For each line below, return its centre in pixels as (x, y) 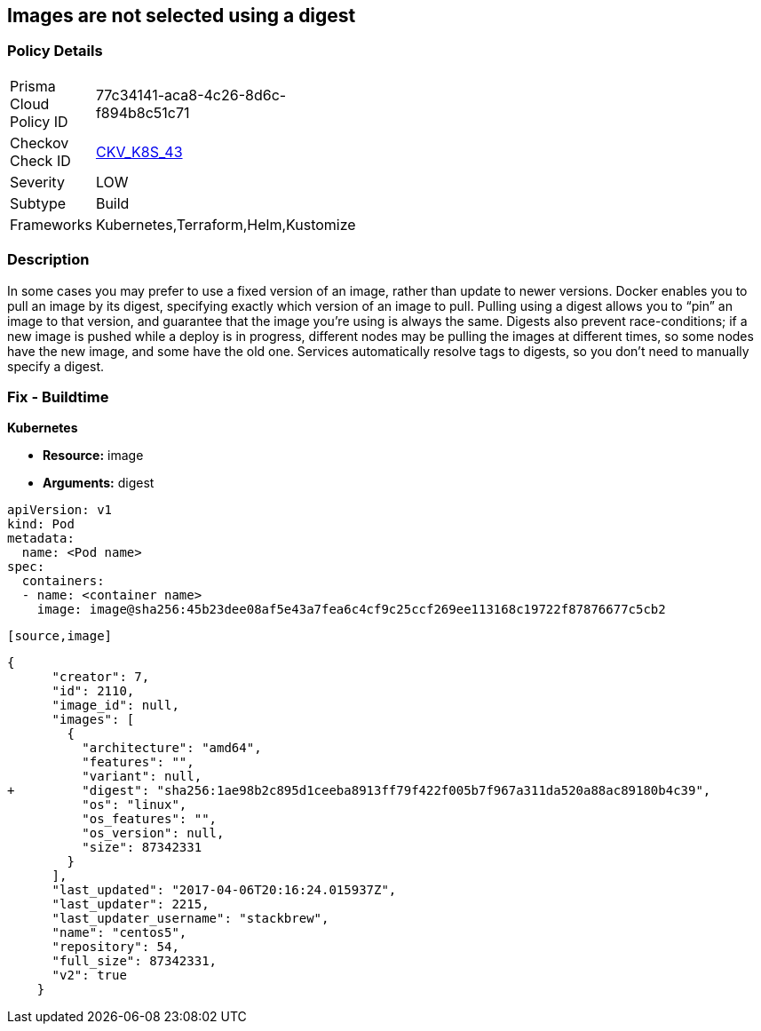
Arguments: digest (99, 483)
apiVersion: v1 (60, 510)
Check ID (40, 160)
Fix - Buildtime (58, 397)
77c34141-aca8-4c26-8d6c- (191, 95)
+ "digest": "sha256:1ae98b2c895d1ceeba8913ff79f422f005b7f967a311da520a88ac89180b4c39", (359, 791)
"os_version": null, (153, 833)
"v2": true (89, 975)
